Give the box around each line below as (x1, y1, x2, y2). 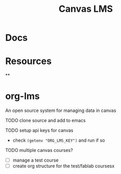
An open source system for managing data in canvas (5, 107, 116, 113)
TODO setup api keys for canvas (5, 127, 74, 133)
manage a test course (12, 157, 59, 163)
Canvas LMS (58, 3, 113, 15)
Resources (5, 55, 52, 67)
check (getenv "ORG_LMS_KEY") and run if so (12, 137, 105, 144)
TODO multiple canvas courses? (5, 147, 73, 153)
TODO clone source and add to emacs (5, 118, 86, 124)
